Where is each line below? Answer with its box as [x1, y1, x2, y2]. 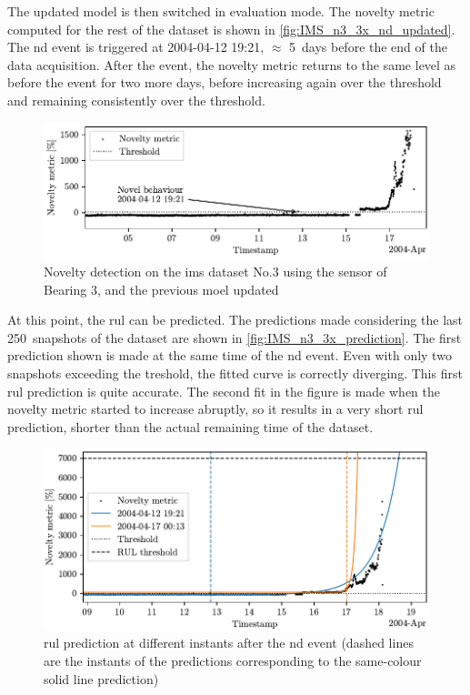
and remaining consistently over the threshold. [7, 90, 265, 109]
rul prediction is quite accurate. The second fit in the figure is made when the [7, 381, 440, 400]
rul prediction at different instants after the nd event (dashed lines [44, 633, 414, 652]
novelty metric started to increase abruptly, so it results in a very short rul [7, 399, 424, 418]
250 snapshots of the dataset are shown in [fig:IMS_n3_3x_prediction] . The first [7, 327, 462, 347]
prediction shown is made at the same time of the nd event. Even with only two [7, 346, 452, 365]
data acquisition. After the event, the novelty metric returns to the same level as [7, 55, 456, 74]
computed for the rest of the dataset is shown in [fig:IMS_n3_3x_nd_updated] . [7, 19, 455, 38]
